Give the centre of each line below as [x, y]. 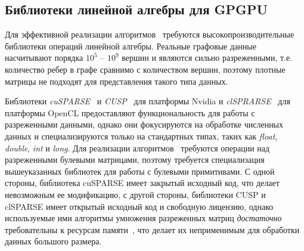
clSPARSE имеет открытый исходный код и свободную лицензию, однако [139, 206]
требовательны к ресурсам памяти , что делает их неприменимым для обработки [152, 229]
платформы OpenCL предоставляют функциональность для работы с [130, 112]
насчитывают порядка [44, 58]
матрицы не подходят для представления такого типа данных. [117, 81]
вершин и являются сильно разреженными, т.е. [207, 58]
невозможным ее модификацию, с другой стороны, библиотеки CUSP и [135, 194]
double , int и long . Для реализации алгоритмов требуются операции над [137, 148]
